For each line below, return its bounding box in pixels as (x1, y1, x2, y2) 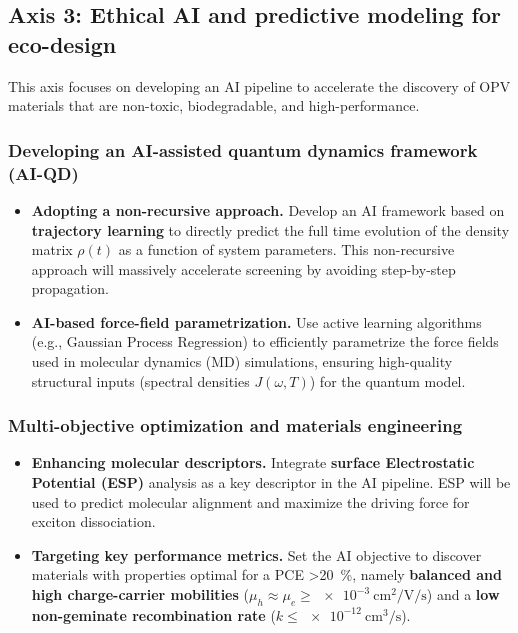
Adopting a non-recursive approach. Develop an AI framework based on (31, 199, 505, 220)
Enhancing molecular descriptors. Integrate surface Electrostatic (31, 452, 475, 473)
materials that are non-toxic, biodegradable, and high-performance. (8, 95, 420, 116)
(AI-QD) (8, 160, 79, 185)
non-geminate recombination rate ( (31, 604, 276, 625)
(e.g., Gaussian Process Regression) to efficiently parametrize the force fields (31, 331, 499, 352)
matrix (31, 239, 73, 260)
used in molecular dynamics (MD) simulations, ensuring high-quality (31, 351, 453, 372)
